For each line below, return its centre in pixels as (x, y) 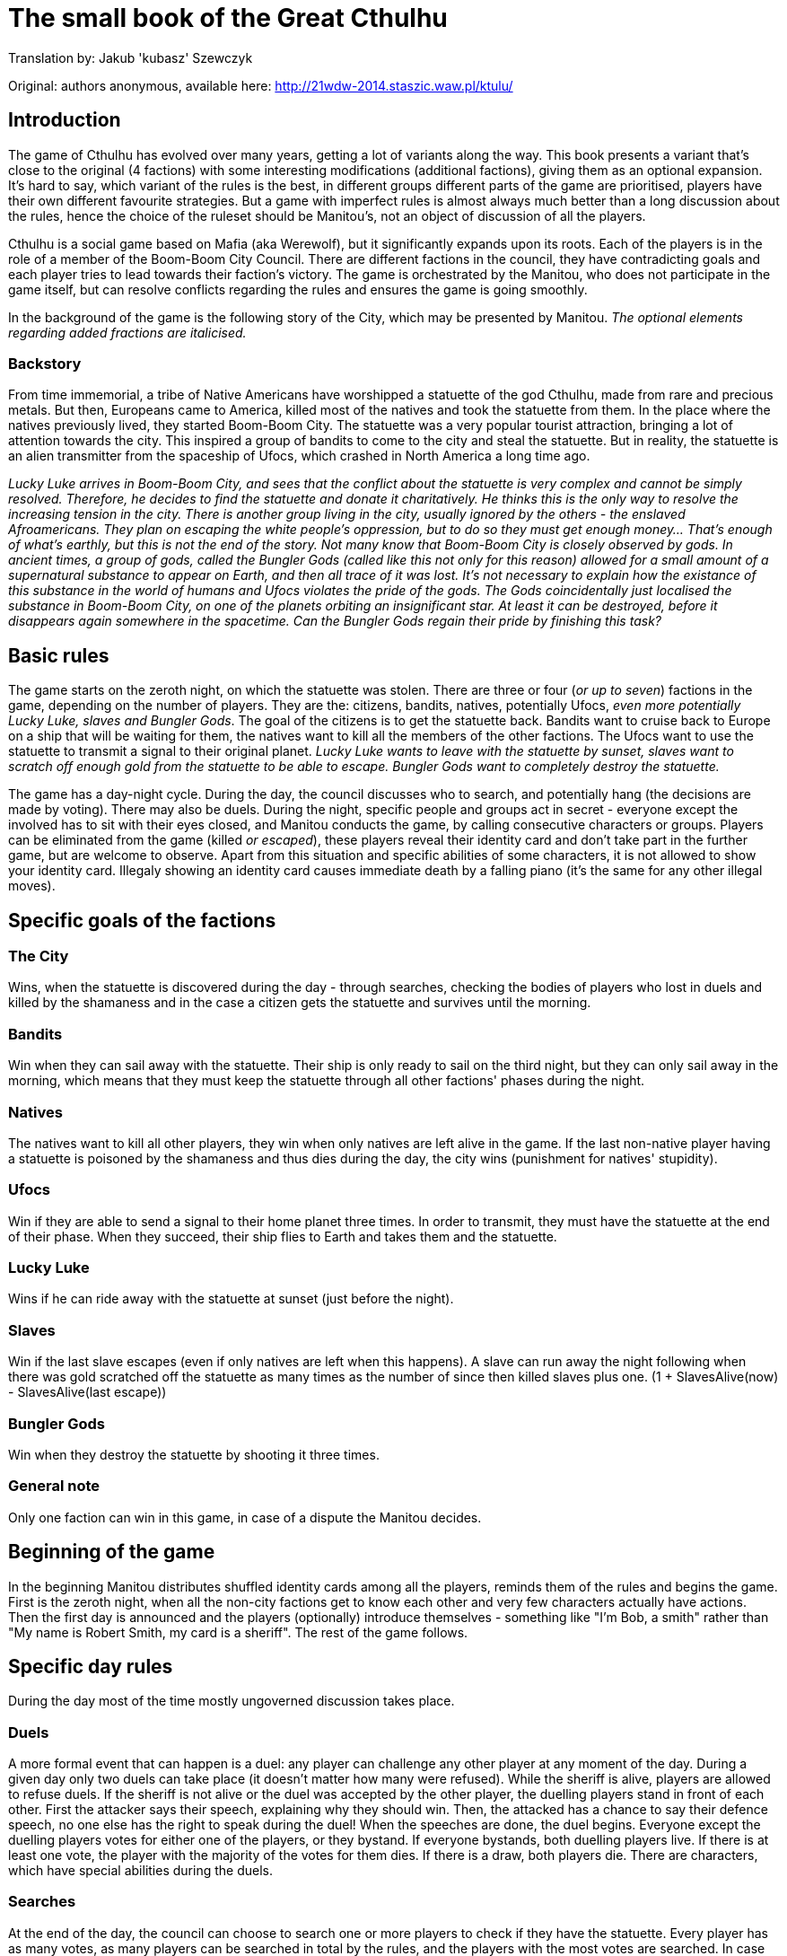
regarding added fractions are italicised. (127, 332)
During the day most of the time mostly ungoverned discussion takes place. (232, 1701)
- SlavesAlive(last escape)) (87, 1392)
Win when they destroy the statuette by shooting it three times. (194, 1454)
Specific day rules (91, 1666)
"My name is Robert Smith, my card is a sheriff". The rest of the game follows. (238, 1632)
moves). (32, 886)
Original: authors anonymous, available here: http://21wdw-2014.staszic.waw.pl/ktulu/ (261, 85)
